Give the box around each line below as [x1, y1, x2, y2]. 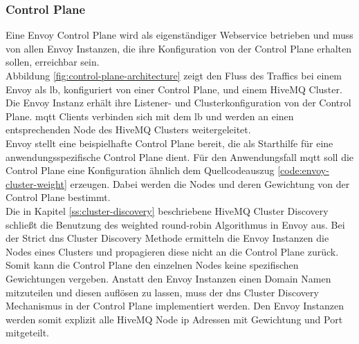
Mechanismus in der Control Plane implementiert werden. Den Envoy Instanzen [6, 298, 344, 313]
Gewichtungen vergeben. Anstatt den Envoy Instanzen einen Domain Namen [6, 271, 331, 285]
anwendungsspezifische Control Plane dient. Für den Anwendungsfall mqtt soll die [6, 149, 354, 164]
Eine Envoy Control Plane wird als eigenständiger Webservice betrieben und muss [6, 28, 353, 42]
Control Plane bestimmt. [6, 190, 111, 204]
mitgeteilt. [6, 325, 49, 340]
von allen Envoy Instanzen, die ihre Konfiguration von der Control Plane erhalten [6, 41, 352, 55]
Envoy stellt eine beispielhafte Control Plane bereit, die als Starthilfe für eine [6, 135, 333, 150]
